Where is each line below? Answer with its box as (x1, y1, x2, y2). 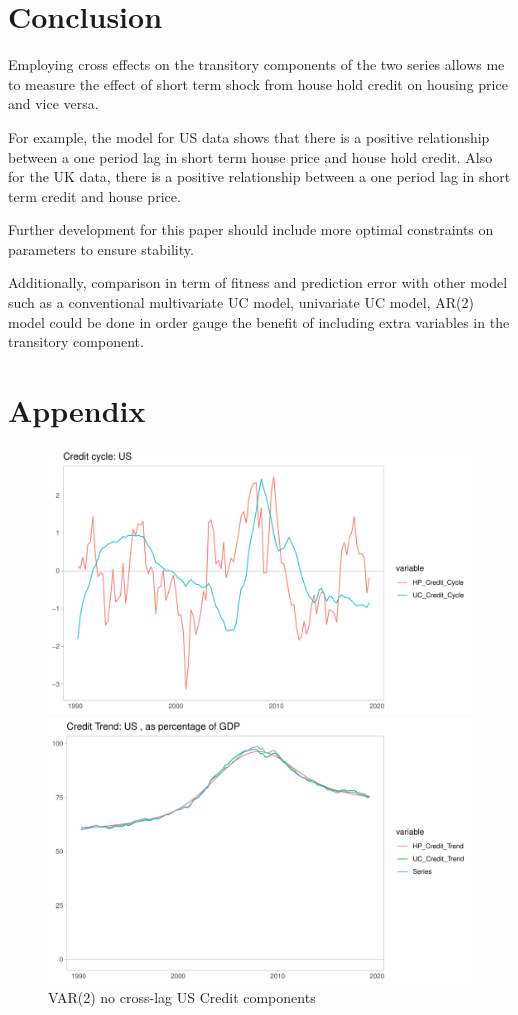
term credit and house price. (8, 185, 181, 206)
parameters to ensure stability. (8, 238, 194, 259)
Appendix (8, 390, 146, 431)
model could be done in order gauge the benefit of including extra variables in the (8, 311, 510, 332)
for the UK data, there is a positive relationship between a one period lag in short (8, 166, 511, 187)
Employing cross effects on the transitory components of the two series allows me (8, 54, 505, 75)
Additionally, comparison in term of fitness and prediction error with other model (8, 272, 508, 293)
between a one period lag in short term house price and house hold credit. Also (8, 146, 493, 167)
